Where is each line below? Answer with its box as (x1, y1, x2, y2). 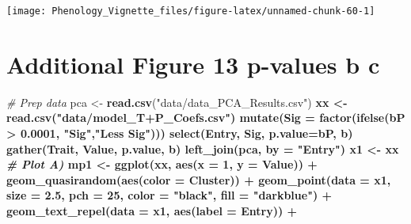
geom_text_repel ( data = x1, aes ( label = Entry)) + (6, 202, 298, 218)
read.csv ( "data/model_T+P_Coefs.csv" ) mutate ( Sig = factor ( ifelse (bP (6, 109, 405, 126)
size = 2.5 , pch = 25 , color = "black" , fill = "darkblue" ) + (6, 187, 333, 203)
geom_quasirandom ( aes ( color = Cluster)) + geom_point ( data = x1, (6, 171, 391, 188)
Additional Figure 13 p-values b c (6, 47, 380, 80)
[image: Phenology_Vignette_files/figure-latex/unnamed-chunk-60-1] (6, 6, 375, 17)
